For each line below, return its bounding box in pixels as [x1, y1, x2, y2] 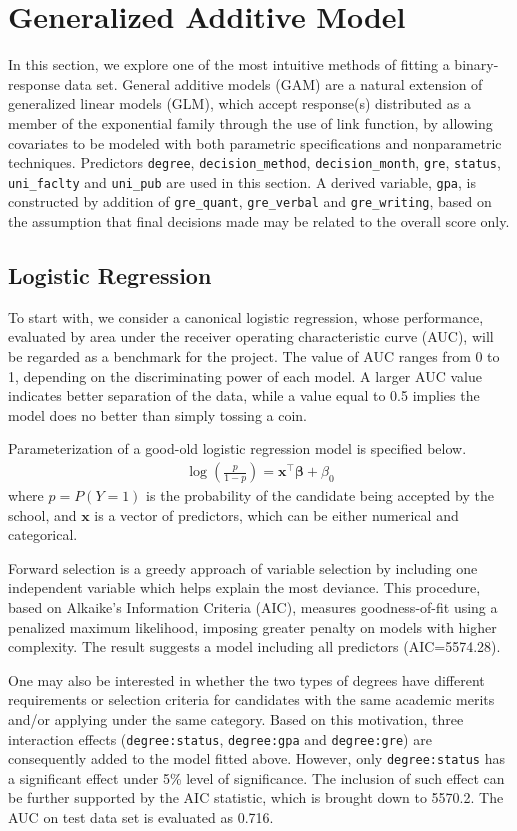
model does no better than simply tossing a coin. [8, 404, 308, 425]
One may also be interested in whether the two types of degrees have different [8, 669, 485, 690]
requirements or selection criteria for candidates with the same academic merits [8, 689, 495, 710]
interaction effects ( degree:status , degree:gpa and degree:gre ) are [8, 728, 432, 749]
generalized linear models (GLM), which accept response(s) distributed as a [8, 93, 471, 114]
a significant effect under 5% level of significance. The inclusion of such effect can [8, 767, 505, 788]
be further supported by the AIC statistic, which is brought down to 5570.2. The [8, 787, 504, 808]
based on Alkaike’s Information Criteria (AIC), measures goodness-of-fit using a [8, 597, 498, 618]
